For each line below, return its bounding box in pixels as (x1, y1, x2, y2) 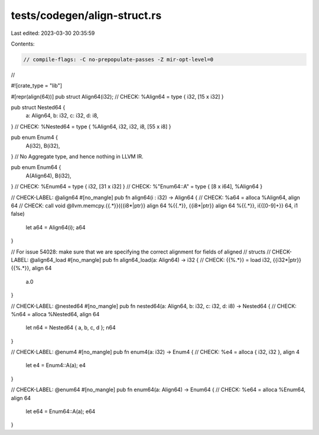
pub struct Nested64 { (11, 104, 66, 111)
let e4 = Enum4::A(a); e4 (25, 362, 86, 369)
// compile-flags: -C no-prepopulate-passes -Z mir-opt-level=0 (23, 56, 214, 63)
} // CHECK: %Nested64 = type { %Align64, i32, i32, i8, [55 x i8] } (11, 123, 171, 130)
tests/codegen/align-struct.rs (11, 9, 162, 22)
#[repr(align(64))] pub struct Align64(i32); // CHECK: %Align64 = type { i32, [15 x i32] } (11, 93, 224, 100)
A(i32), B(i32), (25, 142, 60, 149)
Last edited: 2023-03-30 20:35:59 (11, 30, 95, 37)
